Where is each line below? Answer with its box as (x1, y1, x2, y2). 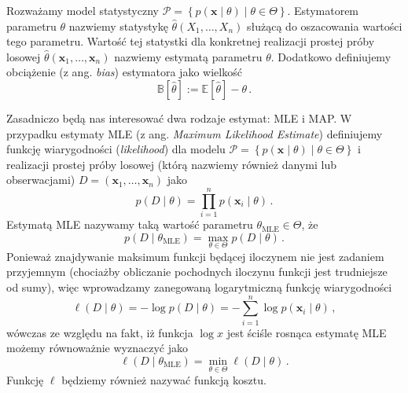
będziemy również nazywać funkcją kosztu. (61, 372, 266, 388)
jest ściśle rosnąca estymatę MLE (226, 324, 387, 340)
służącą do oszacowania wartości (247, 17, 402, 34)
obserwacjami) (6, 171, 75, 188)
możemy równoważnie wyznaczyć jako (6, 340, 188, 356)
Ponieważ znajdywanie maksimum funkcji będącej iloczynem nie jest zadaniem (6, 248, 384, 264)
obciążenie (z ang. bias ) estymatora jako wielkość (6, 64, 242, 80)
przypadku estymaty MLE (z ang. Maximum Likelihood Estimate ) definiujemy (6, 125, 383, 141)
